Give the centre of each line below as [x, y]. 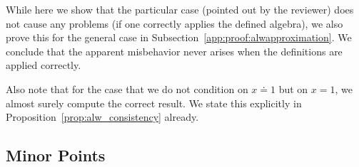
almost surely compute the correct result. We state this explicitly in [154, 103]
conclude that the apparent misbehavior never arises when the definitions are [174, 51]
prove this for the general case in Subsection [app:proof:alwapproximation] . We [179, 37]
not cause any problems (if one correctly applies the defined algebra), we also [175, 23]
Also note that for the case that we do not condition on [127, 88]
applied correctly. [44, 65]
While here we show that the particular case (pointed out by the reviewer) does [180, 9]
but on [293, 88]
